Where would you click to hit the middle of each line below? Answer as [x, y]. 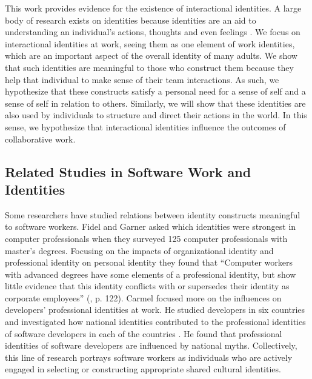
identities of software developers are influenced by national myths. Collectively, [151, 345]
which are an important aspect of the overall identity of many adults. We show [151, 55]
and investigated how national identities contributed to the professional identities [155, 322]
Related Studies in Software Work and [128, 171]
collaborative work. [40, 139]
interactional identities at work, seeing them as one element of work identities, [150, 43]
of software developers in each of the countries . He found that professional [144, 333]
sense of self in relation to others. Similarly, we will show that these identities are [155, 103]
